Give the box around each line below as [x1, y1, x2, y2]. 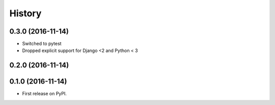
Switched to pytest [22, 41, 62, 47]
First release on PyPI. [22, 91, 67, 97]
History [9, 8, 42, 19]
